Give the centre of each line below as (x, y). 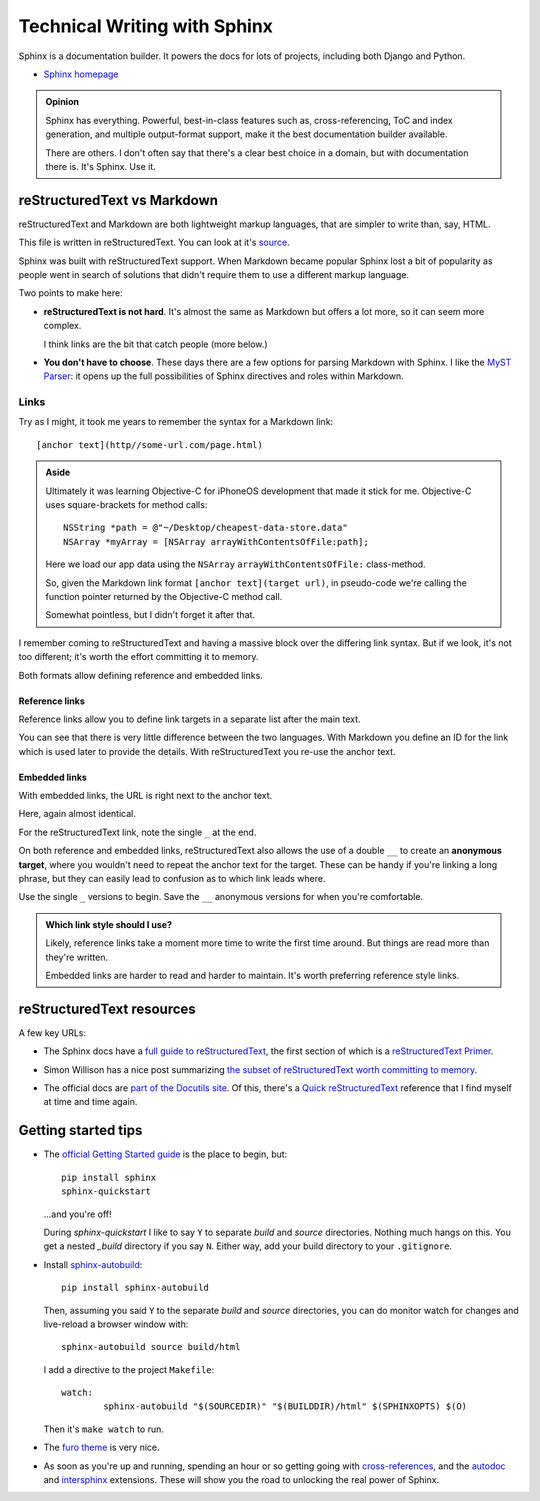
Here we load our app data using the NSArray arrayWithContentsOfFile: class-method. (235, 564)
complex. (62, 326)
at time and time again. (90, 1102)
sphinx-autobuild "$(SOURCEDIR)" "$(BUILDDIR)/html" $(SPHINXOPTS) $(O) (285, 1406)
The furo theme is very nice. (101, 1447)
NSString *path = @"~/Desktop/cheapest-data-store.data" (206, 528)
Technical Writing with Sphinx (146, 26)
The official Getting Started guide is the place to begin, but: (165, 1154)
